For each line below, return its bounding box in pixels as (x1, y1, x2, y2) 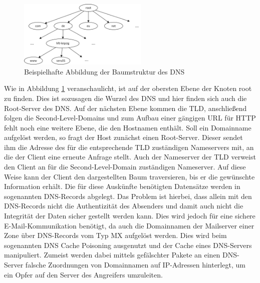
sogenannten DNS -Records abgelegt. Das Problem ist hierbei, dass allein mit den (4, 190, 252, 201)
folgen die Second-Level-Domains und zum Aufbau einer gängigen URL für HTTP (4, 112, 256, 123)
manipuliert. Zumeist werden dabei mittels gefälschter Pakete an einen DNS (4, 249, 237, 260)
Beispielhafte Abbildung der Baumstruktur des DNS (24, 66, 185, 76)
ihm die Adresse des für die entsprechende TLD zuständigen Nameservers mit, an (4, 141, 254, 152)
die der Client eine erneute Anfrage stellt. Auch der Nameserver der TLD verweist (4, 151, 256, 162)
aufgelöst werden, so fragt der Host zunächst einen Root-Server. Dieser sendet (4, 132, 243, 142)
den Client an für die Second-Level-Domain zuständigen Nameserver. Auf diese (4, 161, 246, 172)
